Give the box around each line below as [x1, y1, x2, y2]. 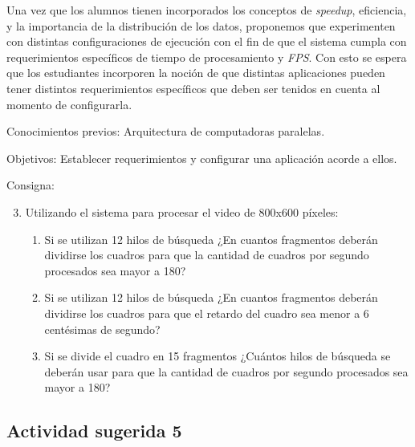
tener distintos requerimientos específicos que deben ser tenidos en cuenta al [6, 79, 380, 96]
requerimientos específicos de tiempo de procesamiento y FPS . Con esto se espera [6, 48, 407, 65]
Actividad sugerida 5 [6, 418, 182, 443]
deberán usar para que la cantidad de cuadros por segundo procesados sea [44, 363, 409, 380]
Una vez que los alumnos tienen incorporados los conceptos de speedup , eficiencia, [6, 2, 407, 18]
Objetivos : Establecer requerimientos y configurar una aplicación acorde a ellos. [6, 149, 397, 166]
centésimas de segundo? [44, 320, 161, 337]
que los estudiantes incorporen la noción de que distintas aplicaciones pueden [6, 64, 385, 81]
